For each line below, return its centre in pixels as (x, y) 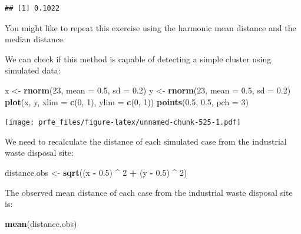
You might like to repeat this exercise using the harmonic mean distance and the (150, 27)
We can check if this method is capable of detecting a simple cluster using (138, 58)
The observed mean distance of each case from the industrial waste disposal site (149, 192)
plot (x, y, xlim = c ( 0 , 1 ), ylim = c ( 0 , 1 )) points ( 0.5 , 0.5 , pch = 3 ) (127, 101)
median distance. (35, 39)
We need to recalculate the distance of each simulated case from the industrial (146, 141)
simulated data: (33, 70)
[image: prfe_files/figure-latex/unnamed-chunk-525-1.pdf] (123, 123)
